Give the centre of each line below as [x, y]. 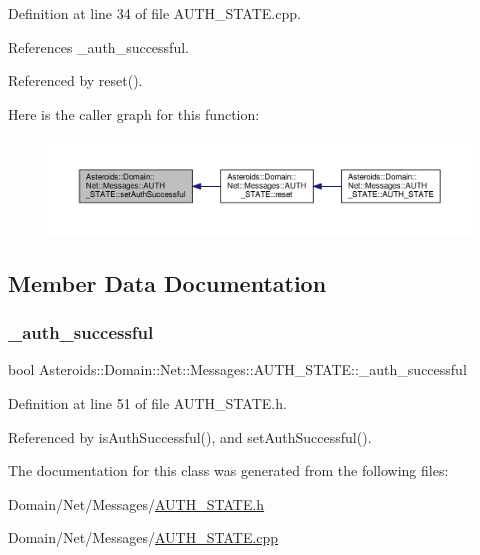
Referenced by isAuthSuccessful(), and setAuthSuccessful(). [190, 436]
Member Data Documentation [167, 282]
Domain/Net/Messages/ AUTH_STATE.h [136, 503]
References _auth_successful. [98, 46]
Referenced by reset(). [75, 80]
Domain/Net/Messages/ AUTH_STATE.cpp [143, 537]
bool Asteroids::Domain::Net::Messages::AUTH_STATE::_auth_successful [237, 369]
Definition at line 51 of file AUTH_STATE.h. [147, 403]
